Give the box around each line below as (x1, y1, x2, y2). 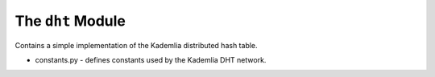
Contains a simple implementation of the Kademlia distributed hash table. (14, 40, 258, 50)
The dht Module (14, 12, 126, 30)
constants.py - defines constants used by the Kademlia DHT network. (35, 55, 267, 64)
